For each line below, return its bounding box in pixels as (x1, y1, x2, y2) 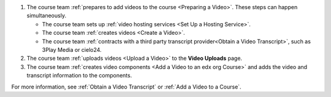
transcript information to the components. (26, 72, 132, 79)
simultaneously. (26, 12, 67, 20)
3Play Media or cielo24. (42, 46, 102, 53)
